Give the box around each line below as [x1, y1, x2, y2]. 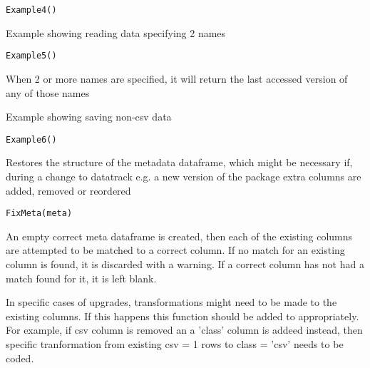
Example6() [6, 134, 57, 145]
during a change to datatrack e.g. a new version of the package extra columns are [6, 168, 361, 183]
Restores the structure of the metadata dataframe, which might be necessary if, [6, 155, 353, 170]
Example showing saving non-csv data [6, 109, 172, 124]
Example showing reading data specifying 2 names [6, 25, 226, 40]
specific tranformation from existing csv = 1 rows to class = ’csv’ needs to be [6, 336, 344, 351]
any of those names [6, 85, 90, 100]
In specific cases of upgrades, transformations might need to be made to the [6, 295, 337, 310]
